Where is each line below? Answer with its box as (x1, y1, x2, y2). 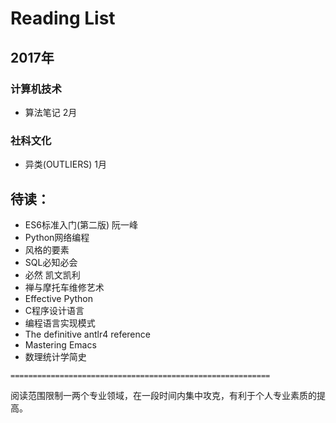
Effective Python (24, 292, 93, 304)
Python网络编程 (24, 231, 90, 243)
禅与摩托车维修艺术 (24, 281, 105, 293)
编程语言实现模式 (24, 317, 96, 329)
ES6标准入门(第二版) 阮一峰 (24, 218, 139, 231)
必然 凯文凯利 (24, 268, 81, 281)
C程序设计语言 (24, 304, 85, 316)
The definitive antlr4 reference (24, 328, 151, 340)
